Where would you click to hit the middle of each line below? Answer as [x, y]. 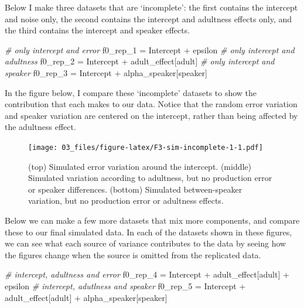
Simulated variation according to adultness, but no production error [150, 178]
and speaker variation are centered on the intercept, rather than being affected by [151, 115]
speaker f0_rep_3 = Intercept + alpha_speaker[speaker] [106, 72]
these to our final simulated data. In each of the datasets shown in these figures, [148, 232]
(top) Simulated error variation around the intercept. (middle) [140, 166]
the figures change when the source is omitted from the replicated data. [133, 254]
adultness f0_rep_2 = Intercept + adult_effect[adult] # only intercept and [140, 61]
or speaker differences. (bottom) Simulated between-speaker [135, 189]
